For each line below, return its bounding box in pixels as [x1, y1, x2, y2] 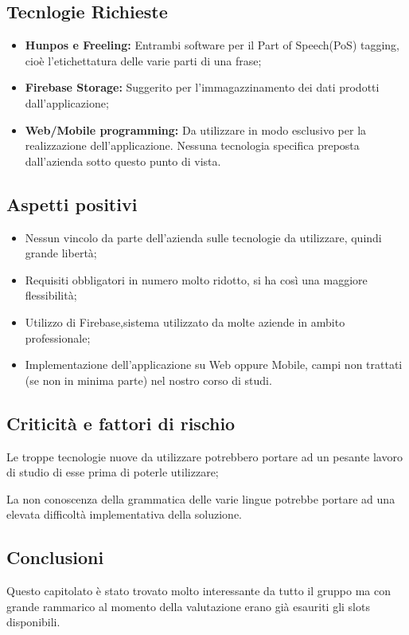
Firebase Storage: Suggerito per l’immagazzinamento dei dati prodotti [25, 79, 380, 96]
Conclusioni [6, 545, 104, 570]
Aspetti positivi [6, 191, 138, 216]
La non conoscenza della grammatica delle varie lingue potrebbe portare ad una [6, 490, 395, 507]
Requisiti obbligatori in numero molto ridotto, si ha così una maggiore [25, 271, 368, 288]
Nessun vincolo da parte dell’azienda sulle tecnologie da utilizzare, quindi [25, 229, 382, 245]
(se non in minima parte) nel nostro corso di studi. [25, 371, 272, 388]
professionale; [25, 329, 91, 346]
